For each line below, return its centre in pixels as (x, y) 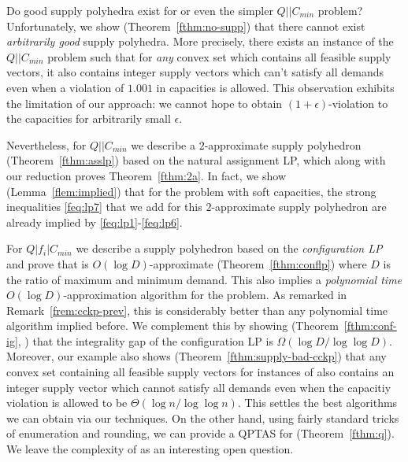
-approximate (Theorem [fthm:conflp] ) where (258, 263)
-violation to (358, 103)
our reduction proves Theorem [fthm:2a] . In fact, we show (146, 175)
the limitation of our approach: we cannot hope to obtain (145, 103)
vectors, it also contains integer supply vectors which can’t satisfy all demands (195, 72)
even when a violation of (65, 87)
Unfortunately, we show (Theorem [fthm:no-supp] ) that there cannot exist (186, 26)
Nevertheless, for (46, 144)
